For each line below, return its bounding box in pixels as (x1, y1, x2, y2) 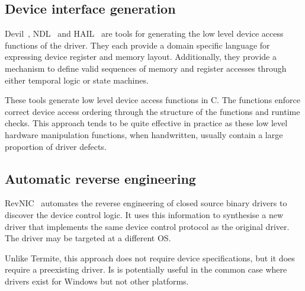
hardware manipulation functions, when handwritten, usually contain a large (5, 128, 283, 140)
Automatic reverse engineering (5, 169, 196, 187)
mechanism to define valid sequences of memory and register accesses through (5, 62, 287, 74)
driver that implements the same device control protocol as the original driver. (5, 220, 290, 232)
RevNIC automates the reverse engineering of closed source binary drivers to (5, 197, 287, 209)
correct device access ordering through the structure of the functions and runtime (5, 105, 300, 117)
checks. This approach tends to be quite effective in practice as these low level (5, 117, 288, 129)
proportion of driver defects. (5, 140, 107, 152)
